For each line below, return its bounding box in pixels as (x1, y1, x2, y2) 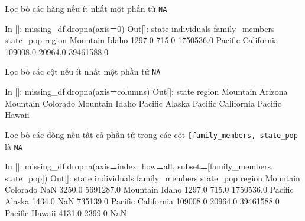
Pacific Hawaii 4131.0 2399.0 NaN (5, 206, 127, 219)
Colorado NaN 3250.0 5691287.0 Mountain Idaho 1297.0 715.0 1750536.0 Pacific (5, 183, 294, 196)
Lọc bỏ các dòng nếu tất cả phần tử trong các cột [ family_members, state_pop (5, 128, 298, 140)
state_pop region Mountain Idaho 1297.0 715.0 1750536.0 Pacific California (5, 34, 278, 46)
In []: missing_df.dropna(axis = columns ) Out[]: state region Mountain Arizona (5, 85, 288, 98)
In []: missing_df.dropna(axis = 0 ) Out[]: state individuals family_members (5, 22, 275, 34)
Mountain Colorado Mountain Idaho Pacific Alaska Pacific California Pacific (5, 97, 281, 109)
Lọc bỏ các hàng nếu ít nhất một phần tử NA (5, 2, 167, 14)
